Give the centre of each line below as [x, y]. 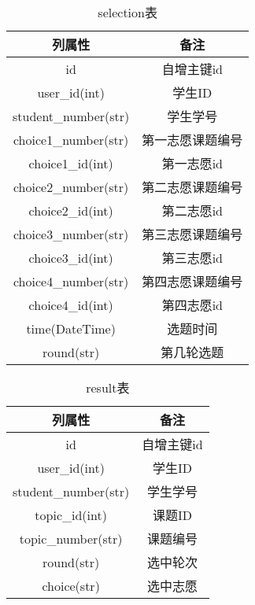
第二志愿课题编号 [192, 187]
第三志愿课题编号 [192, 234]
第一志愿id [192, 163]
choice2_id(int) [71, 210]
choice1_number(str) [71, 139]
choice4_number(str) [71, 281]
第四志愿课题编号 [192, 281]
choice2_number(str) [71, 186]
